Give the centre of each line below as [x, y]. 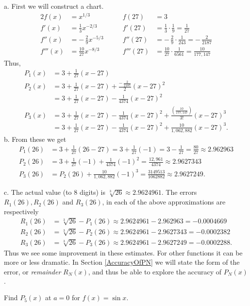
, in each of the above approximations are [164, 202]
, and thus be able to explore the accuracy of [155, 271]
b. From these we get [35, 139]
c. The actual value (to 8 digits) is [55, 192]
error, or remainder [33, 271]
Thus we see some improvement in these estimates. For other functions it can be [123, 252]
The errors [181, 192]
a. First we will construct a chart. [54, 6]
